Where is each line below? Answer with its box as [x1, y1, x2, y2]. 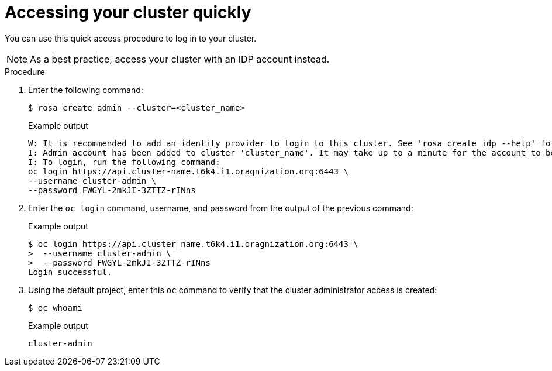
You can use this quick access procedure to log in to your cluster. [5, 33, 257, 43]
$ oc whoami [28, 303, 82, 312]
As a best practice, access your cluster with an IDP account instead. [30, 53, 330, 65]
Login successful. [28, 267, 112, 277]
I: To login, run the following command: [28, 157, 220, 167]
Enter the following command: [28, 84, 143, 95]
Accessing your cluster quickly [5, 2, 251, 22]
